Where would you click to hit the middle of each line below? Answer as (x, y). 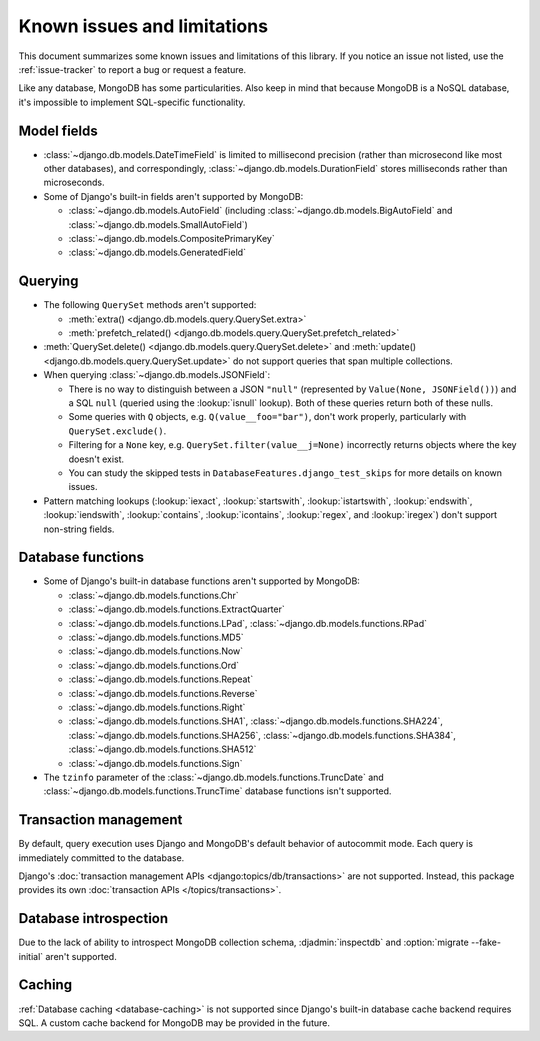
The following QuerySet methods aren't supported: (150, 305)
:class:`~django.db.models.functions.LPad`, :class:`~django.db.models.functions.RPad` (248, 623)
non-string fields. (79, 529)
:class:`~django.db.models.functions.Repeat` (161, 679)
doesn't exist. (96, 459)
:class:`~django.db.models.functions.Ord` (154, 665)
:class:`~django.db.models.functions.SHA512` (162, 749)
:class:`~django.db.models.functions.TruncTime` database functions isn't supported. (217, 791)
